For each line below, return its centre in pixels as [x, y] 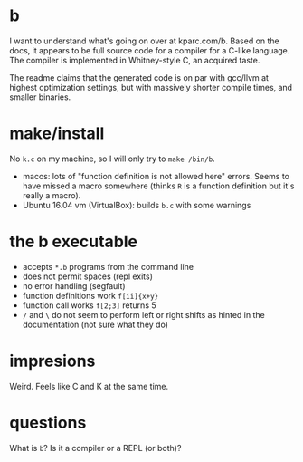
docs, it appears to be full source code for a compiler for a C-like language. [150, 50]
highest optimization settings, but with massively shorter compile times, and [151, 87]
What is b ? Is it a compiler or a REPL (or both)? [95, 448]
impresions [52, 361]
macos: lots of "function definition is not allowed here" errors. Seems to [156, 176]
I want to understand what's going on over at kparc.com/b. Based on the [145, 41]
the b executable [74, 242]
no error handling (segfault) [74, 285]
